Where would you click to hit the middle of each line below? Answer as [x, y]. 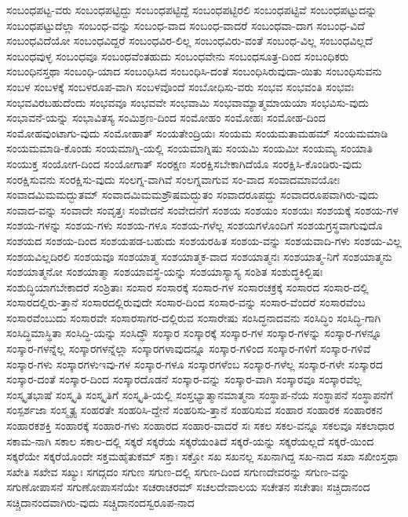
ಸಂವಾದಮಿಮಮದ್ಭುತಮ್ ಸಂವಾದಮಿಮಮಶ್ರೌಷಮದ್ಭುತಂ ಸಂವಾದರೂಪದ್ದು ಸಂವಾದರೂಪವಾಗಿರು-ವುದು [193, 194]
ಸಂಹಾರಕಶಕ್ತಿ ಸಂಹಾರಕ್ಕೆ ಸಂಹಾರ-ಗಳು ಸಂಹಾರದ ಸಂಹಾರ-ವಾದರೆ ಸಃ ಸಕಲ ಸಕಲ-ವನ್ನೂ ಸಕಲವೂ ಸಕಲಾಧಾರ [200, 425]
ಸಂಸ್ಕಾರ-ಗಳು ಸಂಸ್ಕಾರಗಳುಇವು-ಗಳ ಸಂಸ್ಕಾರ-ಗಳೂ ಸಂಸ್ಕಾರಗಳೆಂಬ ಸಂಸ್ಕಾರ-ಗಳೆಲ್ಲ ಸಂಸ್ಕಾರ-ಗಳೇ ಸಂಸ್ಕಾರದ [195, 363]
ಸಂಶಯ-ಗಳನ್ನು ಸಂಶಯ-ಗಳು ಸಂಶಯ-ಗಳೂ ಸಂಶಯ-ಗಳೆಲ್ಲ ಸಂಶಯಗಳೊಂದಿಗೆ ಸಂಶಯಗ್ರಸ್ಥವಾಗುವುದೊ [195, 225]
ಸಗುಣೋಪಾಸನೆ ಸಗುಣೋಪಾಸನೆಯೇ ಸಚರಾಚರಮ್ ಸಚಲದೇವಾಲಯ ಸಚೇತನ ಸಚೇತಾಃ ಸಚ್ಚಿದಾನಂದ [188, 487]
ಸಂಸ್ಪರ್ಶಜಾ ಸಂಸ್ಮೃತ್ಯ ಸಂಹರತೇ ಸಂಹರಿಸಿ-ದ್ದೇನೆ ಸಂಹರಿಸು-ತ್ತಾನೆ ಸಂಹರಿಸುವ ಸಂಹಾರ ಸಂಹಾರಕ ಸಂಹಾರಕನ [195, 410]
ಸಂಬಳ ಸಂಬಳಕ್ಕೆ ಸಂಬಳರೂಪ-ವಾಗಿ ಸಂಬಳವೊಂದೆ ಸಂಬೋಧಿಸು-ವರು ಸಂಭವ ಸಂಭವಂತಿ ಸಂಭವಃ [180, 86]
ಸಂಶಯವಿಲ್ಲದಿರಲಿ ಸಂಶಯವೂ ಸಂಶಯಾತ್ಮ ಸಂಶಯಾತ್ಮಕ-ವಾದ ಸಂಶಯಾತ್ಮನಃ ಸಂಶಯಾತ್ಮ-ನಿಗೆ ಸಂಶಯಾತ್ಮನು [199, 256]
